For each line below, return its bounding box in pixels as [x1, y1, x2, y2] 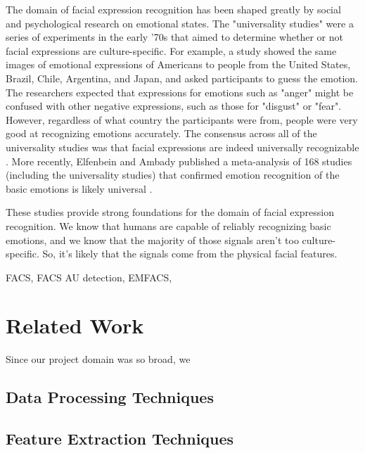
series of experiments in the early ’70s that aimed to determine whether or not [6, 30, 344, 44]
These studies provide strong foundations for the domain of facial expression [6, 205, 334, 219]
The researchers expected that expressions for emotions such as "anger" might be [6, 84, 354, 99]
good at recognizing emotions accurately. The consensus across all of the [6, 126, 317, 141]
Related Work [6, 311, 144, 340]
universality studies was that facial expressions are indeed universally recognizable [6, 139, 359, 154]
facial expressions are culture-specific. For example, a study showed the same [6, 43, 337, 58]
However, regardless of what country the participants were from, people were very [6, 112, 358, 127]
